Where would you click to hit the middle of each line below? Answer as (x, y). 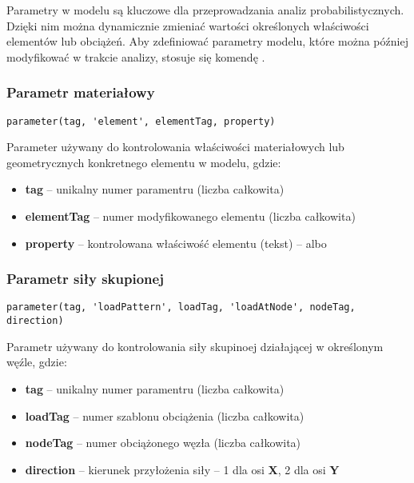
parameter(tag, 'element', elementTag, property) (141, 121)
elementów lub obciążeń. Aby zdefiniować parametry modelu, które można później (207, 41)
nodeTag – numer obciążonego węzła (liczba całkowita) (163, 443)
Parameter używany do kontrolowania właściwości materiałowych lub (175, 147)
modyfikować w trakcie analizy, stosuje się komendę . (136, 56)
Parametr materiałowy (81, 92)
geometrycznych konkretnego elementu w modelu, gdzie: (144, 162)
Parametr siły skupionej (85, 279)
